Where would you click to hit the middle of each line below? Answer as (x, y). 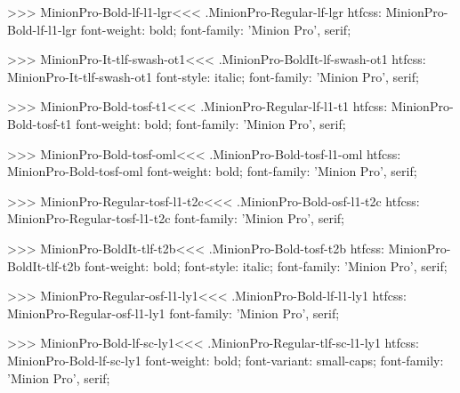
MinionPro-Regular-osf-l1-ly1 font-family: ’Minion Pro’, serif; (174, 313)
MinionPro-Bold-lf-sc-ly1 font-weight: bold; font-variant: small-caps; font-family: (226, 360)
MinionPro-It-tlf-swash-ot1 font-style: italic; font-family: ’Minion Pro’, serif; (213, 76)
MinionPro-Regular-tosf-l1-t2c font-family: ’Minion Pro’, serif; (176, 218)
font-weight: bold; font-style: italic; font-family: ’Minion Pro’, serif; (266, 265)
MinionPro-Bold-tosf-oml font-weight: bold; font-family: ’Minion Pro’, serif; (212, 171)
